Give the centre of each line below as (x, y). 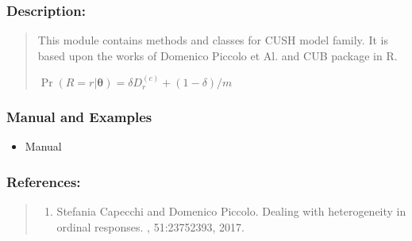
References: (44, 181)
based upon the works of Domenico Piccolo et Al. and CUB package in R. (218, 55)
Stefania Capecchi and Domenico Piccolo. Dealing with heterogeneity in (231, 211)
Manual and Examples (79, 117)
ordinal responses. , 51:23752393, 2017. (150, 226)
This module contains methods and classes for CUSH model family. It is (213, 40)
